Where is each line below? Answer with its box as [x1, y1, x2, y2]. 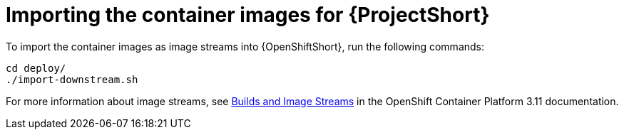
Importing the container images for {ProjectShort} [6, 3, 490, 27]
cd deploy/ [6, 62, 66, 74]
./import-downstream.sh [6, 73, 138, 85]
